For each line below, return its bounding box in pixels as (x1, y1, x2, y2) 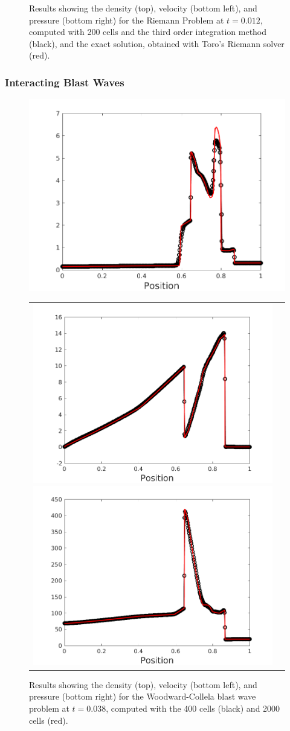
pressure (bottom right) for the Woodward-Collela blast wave (29, 690, 256, 703)
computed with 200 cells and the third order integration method (29, 25, 267, 38)
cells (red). (29, 713, 68, 726)
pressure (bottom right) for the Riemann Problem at (29, 13, 224, 26)
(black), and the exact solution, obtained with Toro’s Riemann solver (29, 37, 285, 49)
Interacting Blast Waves (5, 74, 124, 89)
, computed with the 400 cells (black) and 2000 (106, 702, 280, 715)
